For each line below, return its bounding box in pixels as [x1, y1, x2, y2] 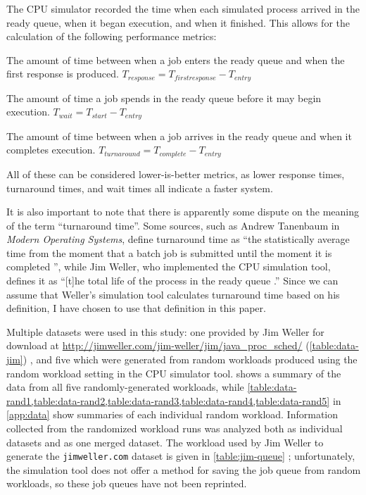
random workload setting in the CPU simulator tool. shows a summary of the [6, 365, 341, 380]
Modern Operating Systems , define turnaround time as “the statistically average [6, 232, 350, 246]
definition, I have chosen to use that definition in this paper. [6, 301, 266, 315]
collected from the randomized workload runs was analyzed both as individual [6, 421, 343, 436]
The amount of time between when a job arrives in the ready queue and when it [6, 128, 352, 143]
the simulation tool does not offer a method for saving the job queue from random [6, 462, 361, 477]
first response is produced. [6, 66, 119, 81]
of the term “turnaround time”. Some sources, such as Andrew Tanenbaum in [6, 218, 340, 232]
